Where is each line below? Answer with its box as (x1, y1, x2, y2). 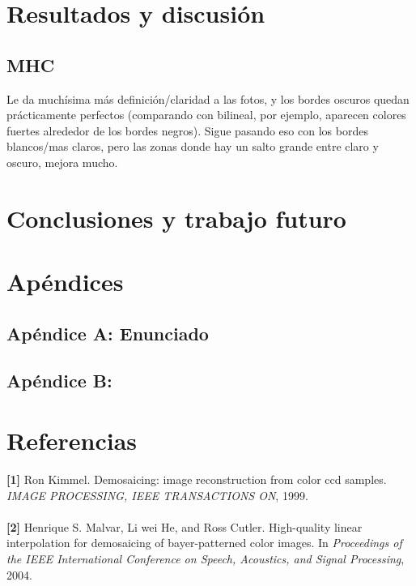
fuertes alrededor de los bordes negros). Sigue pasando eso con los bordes (6, 122, 368, 139)
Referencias (6, 424, 138, 457)
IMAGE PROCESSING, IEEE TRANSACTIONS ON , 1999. (6, 486, 308, 503)
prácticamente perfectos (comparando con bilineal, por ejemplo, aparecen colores (6, 106, 406, 123)
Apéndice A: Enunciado (6, 320, 209, 345)
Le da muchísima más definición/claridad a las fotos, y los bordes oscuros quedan (6, 90, 410, 107)
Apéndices (6, 265, 124, 298)
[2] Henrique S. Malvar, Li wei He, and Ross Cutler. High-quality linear (6, 518, 363, 535)
